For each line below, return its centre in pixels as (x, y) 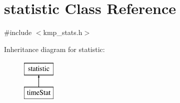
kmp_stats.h (63, 32)
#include (18, 32)
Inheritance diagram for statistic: (54, 49)
